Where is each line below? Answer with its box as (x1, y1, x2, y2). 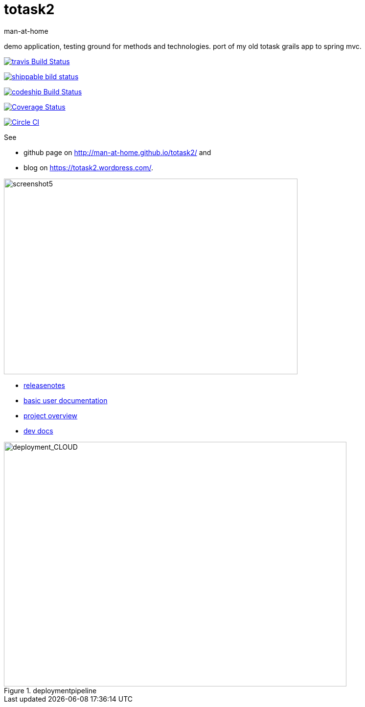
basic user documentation (23, 396, 108, 405)
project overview (23, 411, 78, 420)
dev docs (23, 426, 53, 435)
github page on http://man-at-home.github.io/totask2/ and (23, 148, 211, 157)
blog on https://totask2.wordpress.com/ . (23, 163, 153, 172)
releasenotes (23, 381, 65, 389)
